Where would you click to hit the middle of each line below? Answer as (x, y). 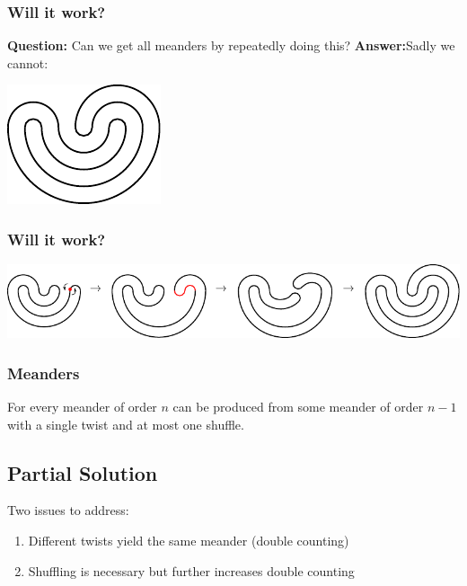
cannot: (28, 62)
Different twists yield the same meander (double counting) (189, 541)
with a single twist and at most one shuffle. (126, 424)
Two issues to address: (68, 510)
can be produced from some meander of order (298, 407)
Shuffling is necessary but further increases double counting (191, 570)
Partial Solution (83, 472)
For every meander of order (82, 407)
